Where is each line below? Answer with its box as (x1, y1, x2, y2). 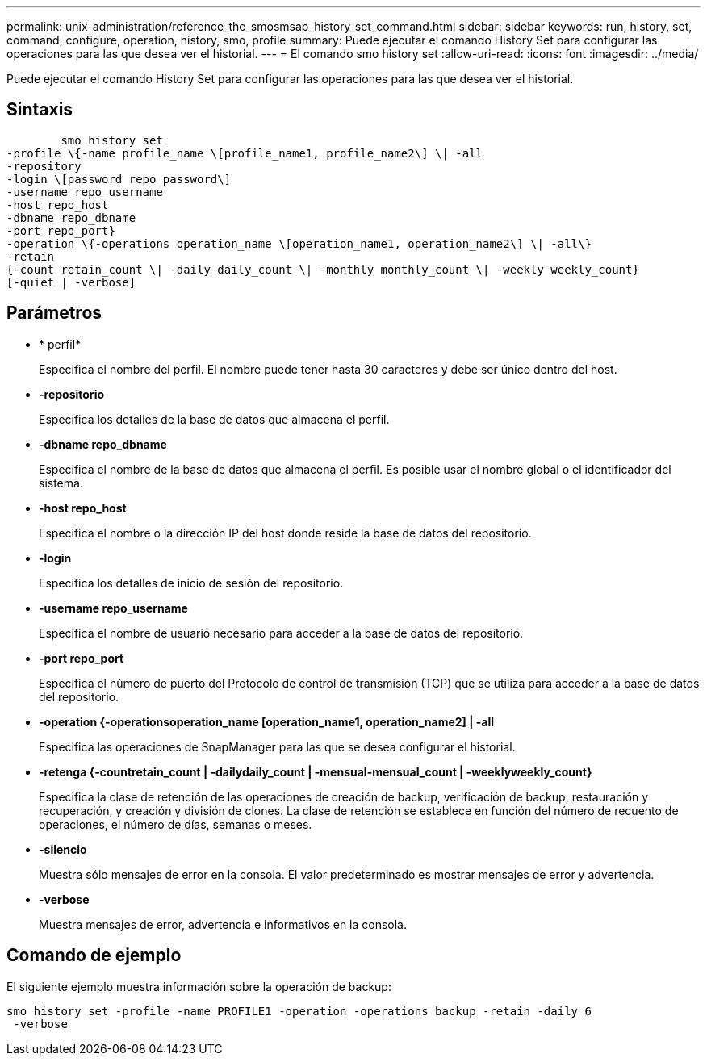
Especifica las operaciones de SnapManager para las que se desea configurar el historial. (39, 739, 516, 754)
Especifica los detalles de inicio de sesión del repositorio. (39, 575, 344, 590)
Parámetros (6, 303, 102, 324)
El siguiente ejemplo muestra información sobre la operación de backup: (6, 979, 391, 993)
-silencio (39, 842, 87, 856)
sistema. (39, 475, 83, 490)
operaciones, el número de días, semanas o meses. (39, 817, 312, 831)
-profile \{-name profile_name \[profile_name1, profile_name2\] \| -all (6, 146, 483, 160)
